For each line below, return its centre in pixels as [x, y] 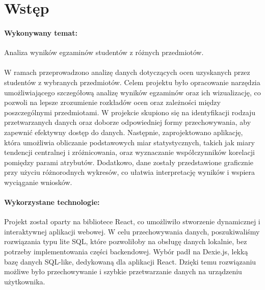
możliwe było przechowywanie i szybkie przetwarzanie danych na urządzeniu [123, 271]
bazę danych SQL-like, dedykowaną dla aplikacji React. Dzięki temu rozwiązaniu [130, 261]
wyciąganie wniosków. [38, 182]
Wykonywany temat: [41, 32]
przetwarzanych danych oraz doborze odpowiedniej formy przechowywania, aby [128, 122]
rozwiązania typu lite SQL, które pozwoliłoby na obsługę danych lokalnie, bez [126, 241]
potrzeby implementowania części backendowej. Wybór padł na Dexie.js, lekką [126, 252]
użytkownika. [25, 281]
